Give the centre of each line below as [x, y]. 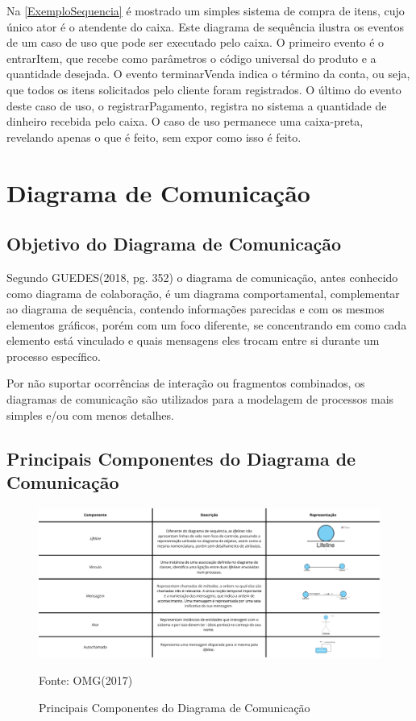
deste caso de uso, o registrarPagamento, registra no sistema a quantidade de [197, 105]
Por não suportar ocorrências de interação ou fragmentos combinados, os [186, 383]
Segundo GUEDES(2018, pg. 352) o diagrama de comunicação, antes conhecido [202, 277]
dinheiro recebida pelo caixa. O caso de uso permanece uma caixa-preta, [185, 121]
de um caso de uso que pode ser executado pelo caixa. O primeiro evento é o [196, 42]
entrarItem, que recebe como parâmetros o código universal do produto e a [191, 58]
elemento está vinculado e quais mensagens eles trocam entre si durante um [193, 340]
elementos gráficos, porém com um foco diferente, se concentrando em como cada [207, 324]
